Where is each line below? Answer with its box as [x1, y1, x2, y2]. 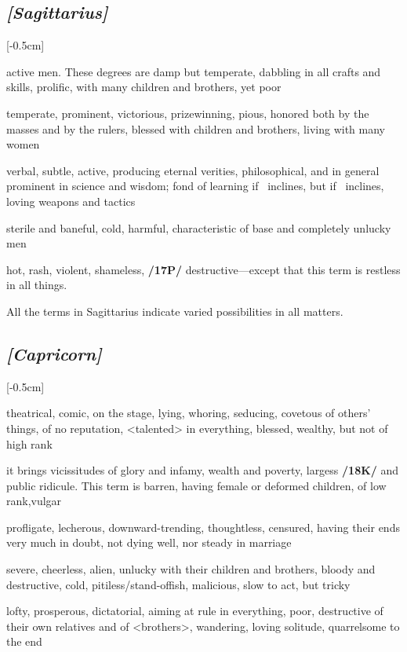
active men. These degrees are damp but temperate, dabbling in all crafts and [6, 63, 381, 79]
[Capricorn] [6, 341, 102, 365]
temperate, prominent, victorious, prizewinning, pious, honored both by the [6, 104, 369, 121]
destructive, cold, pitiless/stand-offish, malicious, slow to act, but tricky [6, 576, 351, 592]
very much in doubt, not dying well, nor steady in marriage [6, 534, 292, 551]
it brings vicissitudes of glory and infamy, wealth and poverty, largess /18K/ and [6, 462, 399, 478]
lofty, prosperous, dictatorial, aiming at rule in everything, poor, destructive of [6, 603, 383, 619]
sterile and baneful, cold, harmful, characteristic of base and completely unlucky [6, 219, 391, 236]
